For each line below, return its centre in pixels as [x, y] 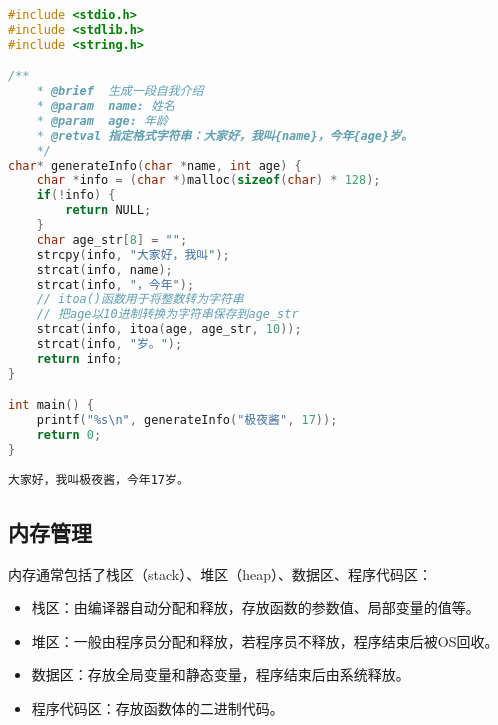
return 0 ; [69, 435]
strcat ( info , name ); [104, 269]
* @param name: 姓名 [105, 106]
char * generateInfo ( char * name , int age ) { [155, 165]
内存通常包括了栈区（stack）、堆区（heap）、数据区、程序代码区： [220, 573]
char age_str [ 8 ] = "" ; [112, 239]
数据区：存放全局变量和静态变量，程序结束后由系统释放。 [220, 674]
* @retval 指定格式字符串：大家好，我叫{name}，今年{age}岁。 [224, 135]
